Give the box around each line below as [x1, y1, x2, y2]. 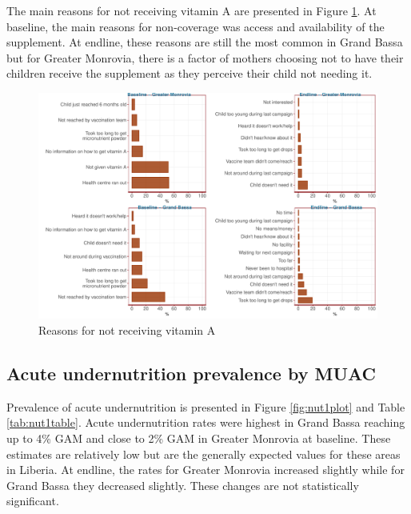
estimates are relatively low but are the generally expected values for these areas [6, 445, 401, 462]
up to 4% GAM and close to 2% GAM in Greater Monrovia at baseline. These [6, 429, 391, 446]
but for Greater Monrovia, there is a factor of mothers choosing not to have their [6, 49, 404, 66]
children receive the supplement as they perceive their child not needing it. [6, 65, 373, 82]
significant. [6, 492, 59, 509]
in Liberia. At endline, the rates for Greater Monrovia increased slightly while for [6, 461, 405, 478]
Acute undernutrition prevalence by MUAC [6, 360, 377, 385]
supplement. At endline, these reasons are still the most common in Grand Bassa [6, 34, 403, 50]
